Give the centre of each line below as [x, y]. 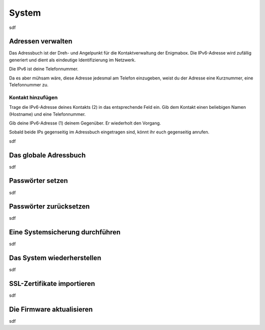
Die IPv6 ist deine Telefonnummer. [44, 69]
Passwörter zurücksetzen [50, 207]
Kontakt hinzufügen [33, 97]
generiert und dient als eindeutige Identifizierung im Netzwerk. [72, 60]
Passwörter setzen [39, 181]
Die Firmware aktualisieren [51, 309]
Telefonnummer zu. [29, 85]
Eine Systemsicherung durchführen [65, 232]
